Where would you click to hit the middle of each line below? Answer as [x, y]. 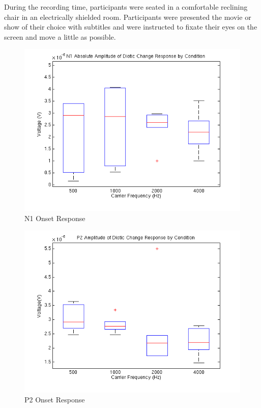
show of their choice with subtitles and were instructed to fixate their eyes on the [131, 27]
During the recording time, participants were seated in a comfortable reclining [126, 7]
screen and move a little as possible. [60, 36]
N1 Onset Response [55, 218]
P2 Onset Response [55, 400]
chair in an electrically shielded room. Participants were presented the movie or [128, 17]
